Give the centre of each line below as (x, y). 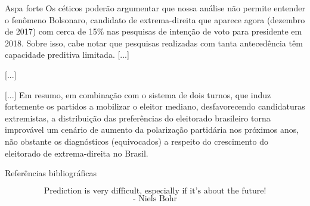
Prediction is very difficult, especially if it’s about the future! (155, 191)
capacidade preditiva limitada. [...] (67, 54)
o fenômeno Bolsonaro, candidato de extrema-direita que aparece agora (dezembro (155, 19)
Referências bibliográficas (51, 173)
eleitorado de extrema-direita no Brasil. (77, 153)
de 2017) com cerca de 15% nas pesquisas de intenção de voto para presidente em (154, 31)
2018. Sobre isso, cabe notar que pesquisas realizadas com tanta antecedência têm (154, 43)
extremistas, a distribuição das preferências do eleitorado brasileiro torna (138, 118)
